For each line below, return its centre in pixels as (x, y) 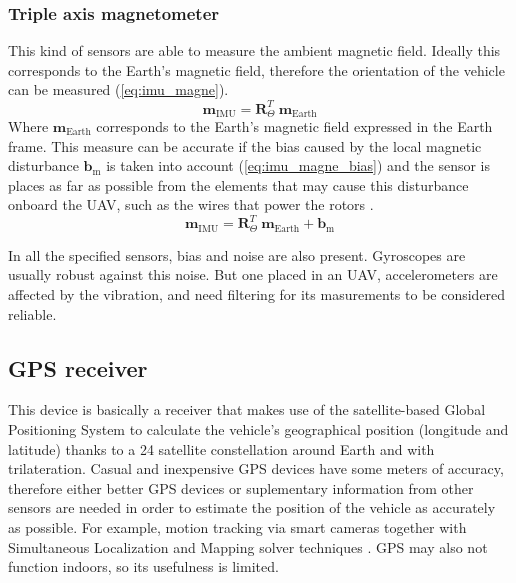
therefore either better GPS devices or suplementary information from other (241, 487)
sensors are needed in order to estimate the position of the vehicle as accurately (252, 507)
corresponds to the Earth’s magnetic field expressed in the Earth (294, 125)
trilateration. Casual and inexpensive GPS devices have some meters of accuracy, (256, 468)
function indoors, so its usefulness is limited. (143, 566)
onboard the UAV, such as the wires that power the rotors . (191, 204)
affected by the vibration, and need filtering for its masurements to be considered (257, 294)
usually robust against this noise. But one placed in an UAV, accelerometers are (253, 274)
